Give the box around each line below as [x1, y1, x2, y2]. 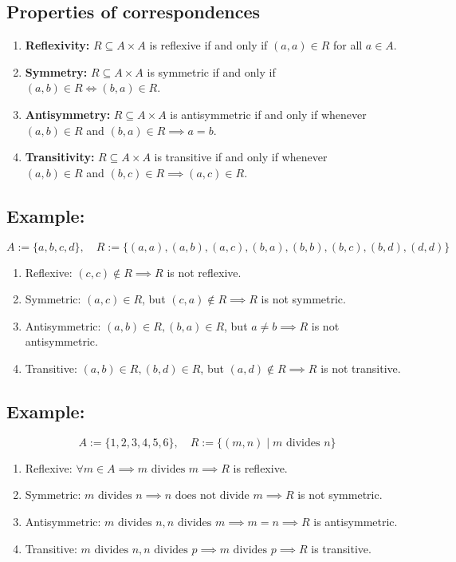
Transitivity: [25, 148, 95, 165]
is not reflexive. [167, 263, 242, 280]
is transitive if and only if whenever [154, 148, 328, 165]
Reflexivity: [25, 37, 90, 53]
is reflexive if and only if [149, 37, 268, 53]
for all [332, 37, 363, 53]
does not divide [175, 490, 250, 502]
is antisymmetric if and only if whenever [170, 105, 367, 122]
